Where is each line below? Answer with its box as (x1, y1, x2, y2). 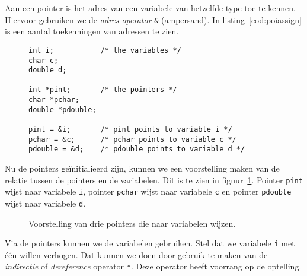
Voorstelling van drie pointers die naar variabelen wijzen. (28, 217, 236, 229)
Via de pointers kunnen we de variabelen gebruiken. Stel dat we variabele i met (5, 237, 295, 249)
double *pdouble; (28, 105, 97, 114)
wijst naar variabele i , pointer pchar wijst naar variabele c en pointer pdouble (5, 185, 292, 198)
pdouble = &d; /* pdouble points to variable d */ (28, 145, 245, 154)
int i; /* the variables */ (28, 46, 181, 55)
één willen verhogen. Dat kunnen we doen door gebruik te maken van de (5, 248, 268, 261)
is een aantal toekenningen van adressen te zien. (5, 25, 179, 37)
